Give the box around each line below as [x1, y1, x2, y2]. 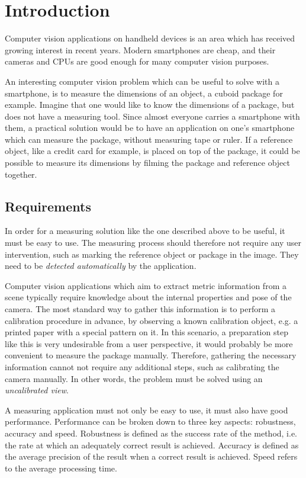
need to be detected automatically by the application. [5, 259, 197, 272]
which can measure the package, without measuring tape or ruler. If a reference [5, 133, 293, 145]
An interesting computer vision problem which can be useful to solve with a [5, 75, 279, 87]
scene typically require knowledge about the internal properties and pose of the [5, 291, 292, 303]
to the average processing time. [5, 461, 117, 474]
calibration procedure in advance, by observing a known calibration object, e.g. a [5, 314, 298, 326]
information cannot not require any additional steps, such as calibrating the [5, 360, 279, 373]
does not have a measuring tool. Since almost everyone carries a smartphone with [5, 110, 300, 122]
